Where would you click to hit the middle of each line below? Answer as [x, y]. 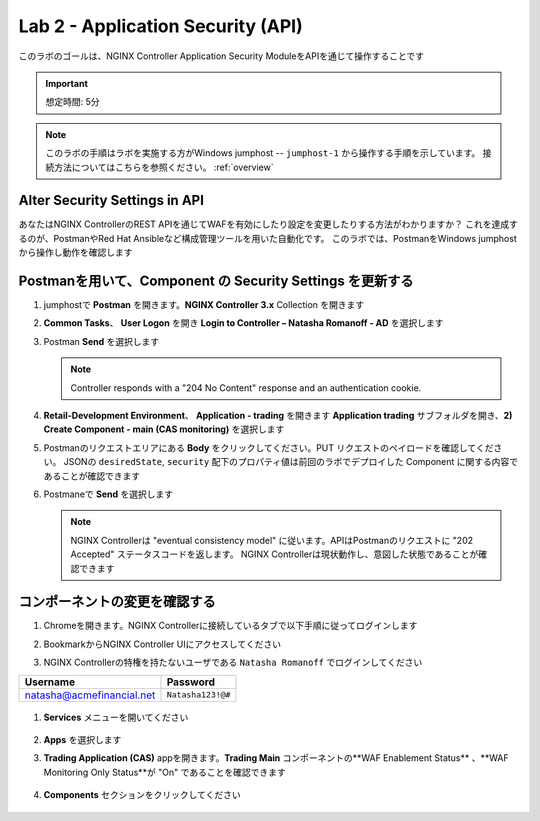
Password [190, 682]
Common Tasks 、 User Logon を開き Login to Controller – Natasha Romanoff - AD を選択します [243, 323]
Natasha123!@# [198, 695]
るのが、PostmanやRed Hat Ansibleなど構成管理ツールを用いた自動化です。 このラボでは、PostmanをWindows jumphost [267, 238]
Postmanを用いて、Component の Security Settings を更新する [216, 281]
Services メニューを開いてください [116, 717]
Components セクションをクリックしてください [142, 795]
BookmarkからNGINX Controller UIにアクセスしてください [162, 644]
